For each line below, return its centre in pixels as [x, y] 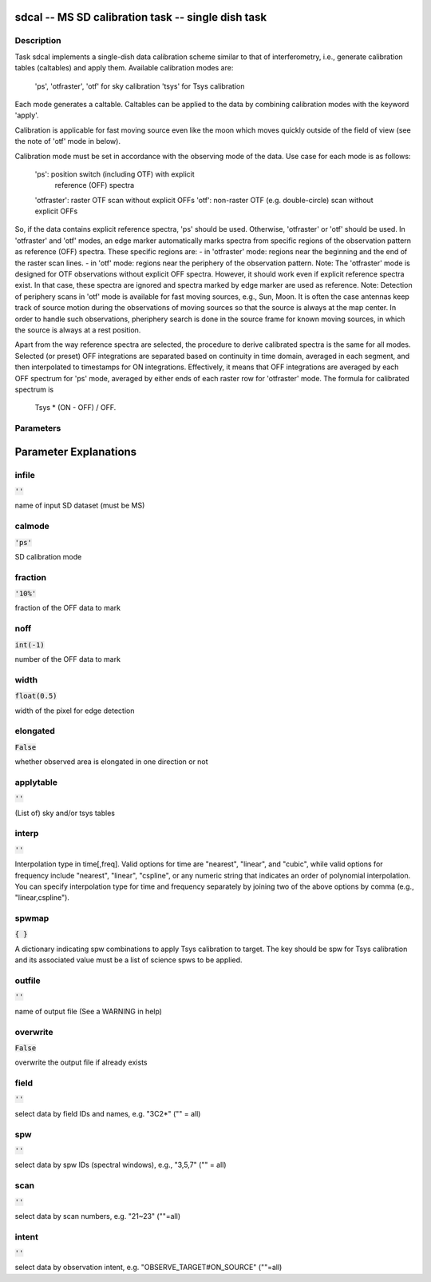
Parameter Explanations [76, 452]
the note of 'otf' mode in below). [68, 141]
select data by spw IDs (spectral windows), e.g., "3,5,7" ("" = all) [121, 1165]
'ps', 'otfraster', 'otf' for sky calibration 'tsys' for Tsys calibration [140, 86]
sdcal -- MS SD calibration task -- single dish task [141, 17]
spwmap [32, 918]
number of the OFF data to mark [68, 659]
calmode [32, 526]
